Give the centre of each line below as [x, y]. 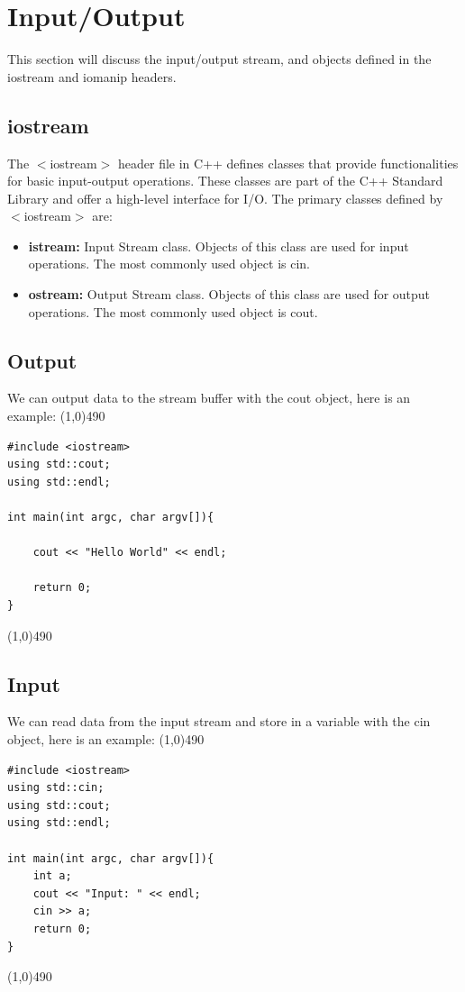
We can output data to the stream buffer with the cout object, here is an [209, 398]
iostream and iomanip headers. [92, 76]
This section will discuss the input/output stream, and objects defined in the [219, 59]
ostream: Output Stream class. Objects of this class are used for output [229, 294]
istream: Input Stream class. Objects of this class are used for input [219, 246]
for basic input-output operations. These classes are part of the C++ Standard [225, 181]
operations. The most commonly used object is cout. [173, 311]
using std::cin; [56, 788]
